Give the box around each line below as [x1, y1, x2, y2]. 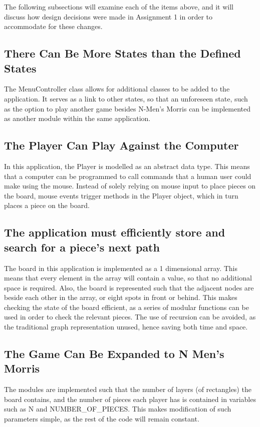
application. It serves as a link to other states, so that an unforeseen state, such [4, 93, 248, 103]
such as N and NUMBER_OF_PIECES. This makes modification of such [4, 403, 231, 414]
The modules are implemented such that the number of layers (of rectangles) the [4, 384, 251, 394]
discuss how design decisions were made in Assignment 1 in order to [4, 11, 213, 21]
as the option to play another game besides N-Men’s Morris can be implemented [4, 103, 251, 113]
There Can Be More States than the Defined [4, 45, 241, 61]
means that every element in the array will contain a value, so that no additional [4, 272, 252, 283]
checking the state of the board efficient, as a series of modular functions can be [4, 301, 249, 312]
